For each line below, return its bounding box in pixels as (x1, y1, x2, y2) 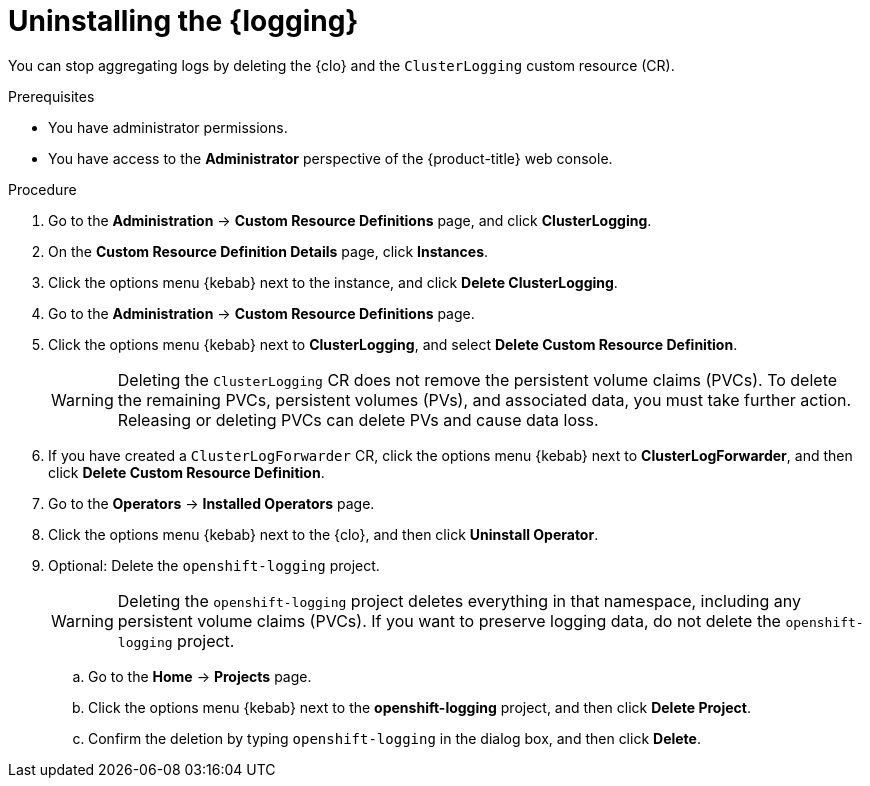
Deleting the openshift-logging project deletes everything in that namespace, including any (117, 590, 802, 611)
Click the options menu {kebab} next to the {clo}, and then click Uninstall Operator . (48, 525, 599, 543)
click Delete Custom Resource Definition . (48, 463, 325, 481)
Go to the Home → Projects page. (88, 667, 312, 685)
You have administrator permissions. (48, 118, 288, 136)
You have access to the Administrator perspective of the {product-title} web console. (48, 149, 613, 167)
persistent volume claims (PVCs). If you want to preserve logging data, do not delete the (117, 610, 781, 631)
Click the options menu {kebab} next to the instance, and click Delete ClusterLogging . (48, 273, 618, 291)
